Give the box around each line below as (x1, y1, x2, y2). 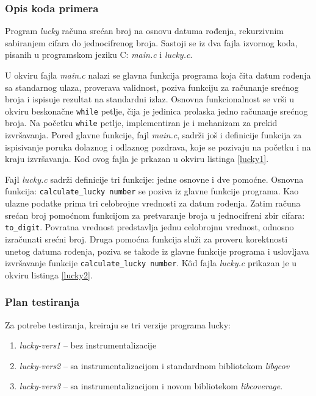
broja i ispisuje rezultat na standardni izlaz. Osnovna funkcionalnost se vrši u (5, 93, 295, 105)
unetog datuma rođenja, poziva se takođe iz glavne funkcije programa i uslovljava (5, 244, 309, 257)
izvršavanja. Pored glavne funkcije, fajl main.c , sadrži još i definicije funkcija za (5, 129, 302, 141)
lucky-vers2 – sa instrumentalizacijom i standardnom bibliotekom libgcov (19, 359, 290, 372)
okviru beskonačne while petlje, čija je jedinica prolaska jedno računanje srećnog (5, 104, 308, 117)
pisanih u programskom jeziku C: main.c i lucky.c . (5, 48, 193, 61)
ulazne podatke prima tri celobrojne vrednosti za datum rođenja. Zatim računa (5, 197, 301, 210)
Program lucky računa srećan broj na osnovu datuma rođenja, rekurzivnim (5, 24, 284, 37)
